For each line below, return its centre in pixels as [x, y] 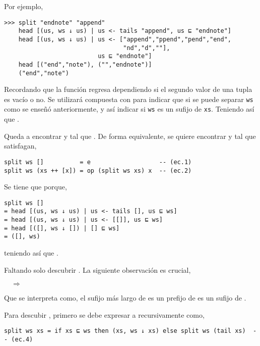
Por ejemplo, [24, 6]
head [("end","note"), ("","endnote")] [85, 64]
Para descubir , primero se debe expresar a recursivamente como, [104, 314]
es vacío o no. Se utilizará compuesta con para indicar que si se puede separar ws [129, 99]
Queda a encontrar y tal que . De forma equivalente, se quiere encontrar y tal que [130, 136]
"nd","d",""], [147, 48]
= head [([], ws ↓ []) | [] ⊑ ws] [62, 228]
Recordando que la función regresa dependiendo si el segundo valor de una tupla [128, 89]
